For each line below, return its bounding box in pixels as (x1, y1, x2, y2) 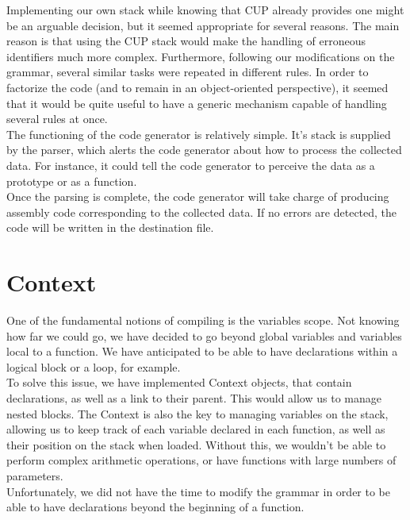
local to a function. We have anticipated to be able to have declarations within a (6, 343, 398, 360)
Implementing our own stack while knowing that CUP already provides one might (6, 2, 404, 17)
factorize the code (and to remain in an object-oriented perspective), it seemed (6, 79, 389, 95)
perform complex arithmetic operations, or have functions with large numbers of (6, 452, 397, 468)
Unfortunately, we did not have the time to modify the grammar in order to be (6, 483, 390, 499)
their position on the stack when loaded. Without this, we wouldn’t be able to (6, 436, 386, 453)
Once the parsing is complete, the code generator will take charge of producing (6, 188, 389, 205)
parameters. (6, 467, 63, 483)
